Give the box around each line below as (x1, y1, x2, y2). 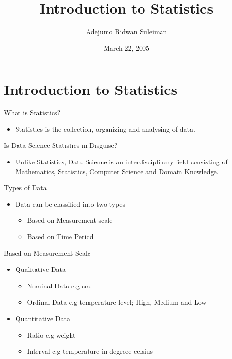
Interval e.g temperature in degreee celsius (27, 346, 153, 356)
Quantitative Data (15, 313, 71, 323)
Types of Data (4, 182, 47, 193)
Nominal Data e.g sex (27, 280, 91, 290)
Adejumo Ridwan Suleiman (86, 26, 167, 36)
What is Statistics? (4, 108, 61, 118)
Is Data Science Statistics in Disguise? (4, 140, 118, 150)
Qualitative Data (15, 264, 66, 274)
